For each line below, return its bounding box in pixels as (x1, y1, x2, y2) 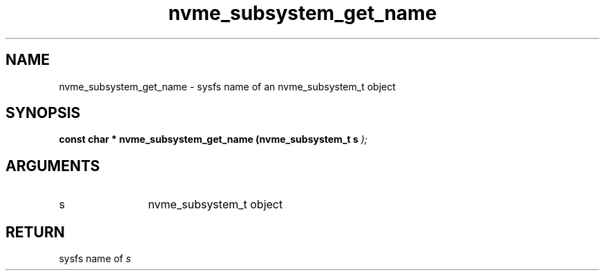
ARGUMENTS (6, 157, 100, 175)
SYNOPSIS (6, 104, 81, 122)
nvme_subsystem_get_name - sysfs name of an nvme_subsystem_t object (59, 80, 396, 92)
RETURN (6, 223, 65, 241)
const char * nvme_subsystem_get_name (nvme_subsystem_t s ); (59, 133, 368, 146)
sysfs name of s (59, 253, 131, 265)
